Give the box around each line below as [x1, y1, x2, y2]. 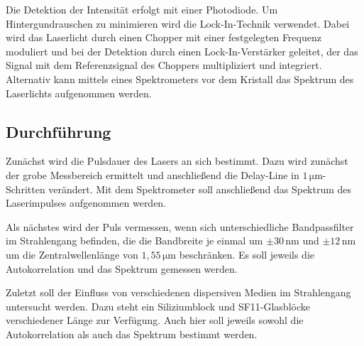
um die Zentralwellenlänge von [6, 247, 138, 261]
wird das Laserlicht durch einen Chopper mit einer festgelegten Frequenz [6, 30, 321, 45]
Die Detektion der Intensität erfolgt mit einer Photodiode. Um [6, 2, 278, 16]
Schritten [6, 181, 45, 196]
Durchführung [6, 120, 111, 142]
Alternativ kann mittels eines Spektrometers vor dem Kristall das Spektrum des [6, 71, 354, 86]
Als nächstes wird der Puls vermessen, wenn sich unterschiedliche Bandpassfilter [6, 219, 354, 234]
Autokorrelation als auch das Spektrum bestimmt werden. [6, 326, 258, 341]
